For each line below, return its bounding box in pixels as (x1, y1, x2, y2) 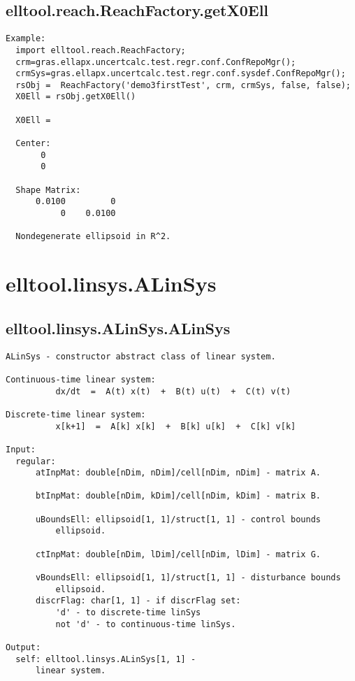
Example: (6, 34, 46, 44)
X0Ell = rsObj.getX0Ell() (15, 92, 136, 102)
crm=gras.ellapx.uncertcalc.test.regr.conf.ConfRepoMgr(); (15, 57, 296, 67)
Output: (6, 643, 41, 652)
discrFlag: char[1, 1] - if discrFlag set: (35, 596, 241, 606)
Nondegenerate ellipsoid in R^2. (15, 231, 171, 242)
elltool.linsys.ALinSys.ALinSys (6, 317, 231, 338)
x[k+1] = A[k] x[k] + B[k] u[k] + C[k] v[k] (55, 421, 296, 431)
